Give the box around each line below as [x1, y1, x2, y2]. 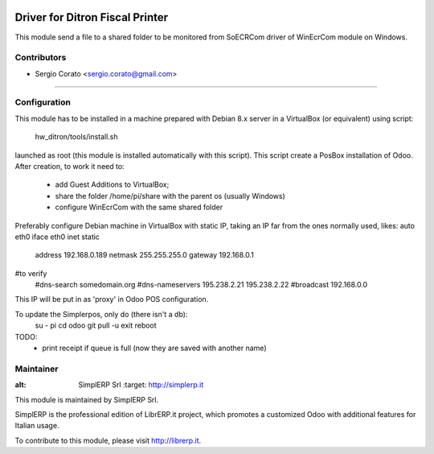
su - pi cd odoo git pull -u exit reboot [35, 320, 157, 330]
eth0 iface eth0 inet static [14, 232, 100, 241]
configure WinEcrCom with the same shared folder [55, 202, 223, 213]
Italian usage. [14, 421, 59, 431]
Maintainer [14, 363, 59, 374]
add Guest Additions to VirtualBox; [55, 180, 170, 189]
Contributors [14, 52, 67, 64]
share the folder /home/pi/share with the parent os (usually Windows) [55, 191, 285, 200]
